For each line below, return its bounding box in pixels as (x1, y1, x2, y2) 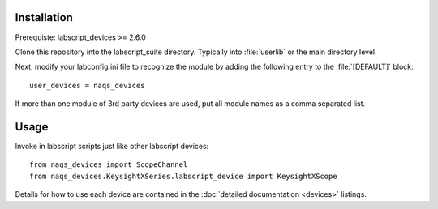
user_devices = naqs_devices (29, 81, 145, 90)
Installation (15, 11, 73, 24)
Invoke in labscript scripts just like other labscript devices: (15, 141, 209, 151)
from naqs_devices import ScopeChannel (29, 160, 188, 169)
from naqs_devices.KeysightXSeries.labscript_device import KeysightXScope (29, 171, 337, 181)
